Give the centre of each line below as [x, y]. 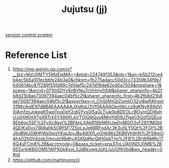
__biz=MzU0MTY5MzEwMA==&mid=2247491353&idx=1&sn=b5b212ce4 [88, 74]
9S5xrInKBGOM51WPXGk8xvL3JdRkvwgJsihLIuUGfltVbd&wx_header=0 [87, 149]
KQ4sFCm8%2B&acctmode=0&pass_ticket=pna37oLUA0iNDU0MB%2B [87, 144]
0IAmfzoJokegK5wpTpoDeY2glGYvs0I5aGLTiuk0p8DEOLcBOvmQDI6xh [87, 112]
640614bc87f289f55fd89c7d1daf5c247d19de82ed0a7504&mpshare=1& [87, 85]
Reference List [36, 55]
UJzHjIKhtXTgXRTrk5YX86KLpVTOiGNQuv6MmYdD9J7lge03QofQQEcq [87, 117]
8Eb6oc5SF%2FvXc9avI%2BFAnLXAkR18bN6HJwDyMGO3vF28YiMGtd [87, 123]
